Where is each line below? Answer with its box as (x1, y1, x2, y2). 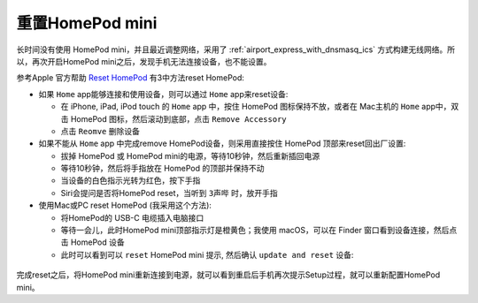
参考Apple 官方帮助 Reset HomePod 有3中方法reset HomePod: (16, 72, 245, 83)
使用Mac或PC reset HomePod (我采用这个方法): (38, 200, 212, 211)
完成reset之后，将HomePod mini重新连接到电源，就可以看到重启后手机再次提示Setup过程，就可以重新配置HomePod (16, 269, 441, 280)
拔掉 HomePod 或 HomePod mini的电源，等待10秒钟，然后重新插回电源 (60, 150, 320, 161)
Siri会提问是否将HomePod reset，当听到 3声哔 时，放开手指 (60, 187, 278, 198)
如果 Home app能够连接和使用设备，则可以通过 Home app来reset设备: (38, 88, 289, 99)
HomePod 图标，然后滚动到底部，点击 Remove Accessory (70, 113, 287, 124)
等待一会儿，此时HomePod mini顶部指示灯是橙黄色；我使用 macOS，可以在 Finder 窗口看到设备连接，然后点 (60, 225, 458, 236)
